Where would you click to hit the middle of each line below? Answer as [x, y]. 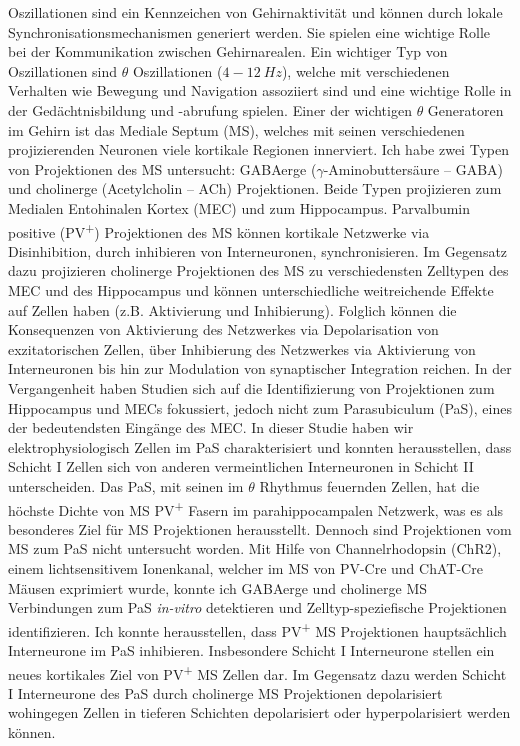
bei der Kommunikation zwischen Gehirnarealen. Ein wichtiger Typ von [228, 51]
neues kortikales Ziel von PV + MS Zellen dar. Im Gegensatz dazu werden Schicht [257, 672]
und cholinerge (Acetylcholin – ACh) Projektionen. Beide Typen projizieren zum [255, 188]
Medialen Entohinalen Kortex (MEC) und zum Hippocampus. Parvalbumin [239, 207]
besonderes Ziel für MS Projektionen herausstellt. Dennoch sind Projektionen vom [260, 528]
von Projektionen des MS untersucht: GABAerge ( [162, 168]
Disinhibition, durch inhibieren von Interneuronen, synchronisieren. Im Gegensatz [258, 250]
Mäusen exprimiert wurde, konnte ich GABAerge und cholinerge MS [218, 587]
